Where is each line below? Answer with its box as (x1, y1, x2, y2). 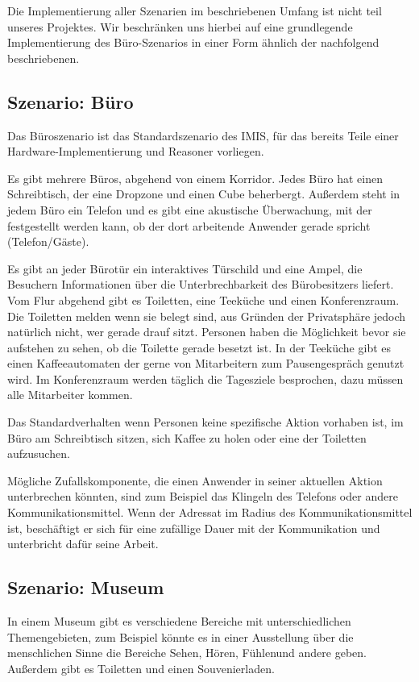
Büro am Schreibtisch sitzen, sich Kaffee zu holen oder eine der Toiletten (7, 429, 367, 446)
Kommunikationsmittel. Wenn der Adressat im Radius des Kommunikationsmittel (7, 504, 413, 521)
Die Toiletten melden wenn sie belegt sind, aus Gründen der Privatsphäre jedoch (7, 307, 406, 324)
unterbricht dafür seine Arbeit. (7, 535, 159, 552)
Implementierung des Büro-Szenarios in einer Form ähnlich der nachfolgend (7, 34, 380, 51)
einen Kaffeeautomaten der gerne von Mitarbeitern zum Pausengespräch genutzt (7, 355, 404, 372)
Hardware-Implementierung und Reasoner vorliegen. (7, 143, 264, 160)
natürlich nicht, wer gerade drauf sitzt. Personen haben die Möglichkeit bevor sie (7, 323, 406, 340)
